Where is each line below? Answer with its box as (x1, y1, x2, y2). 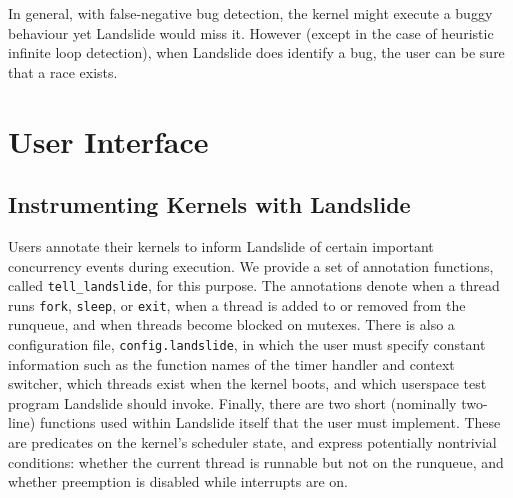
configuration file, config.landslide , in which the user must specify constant (8, 334, 486, 355)
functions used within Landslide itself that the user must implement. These (39, 412, 501, 433)
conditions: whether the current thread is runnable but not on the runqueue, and (8, 451, 504, 472)
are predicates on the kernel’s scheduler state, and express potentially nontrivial (8, 432, 497, 453)
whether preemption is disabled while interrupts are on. (8, 471, 348, 492)
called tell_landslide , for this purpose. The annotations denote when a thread (8, 275, 500, 296)
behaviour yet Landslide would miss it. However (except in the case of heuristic (8, 22, 494, 43)
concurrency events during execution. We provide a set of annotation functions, (8, 255, 494, 276)
